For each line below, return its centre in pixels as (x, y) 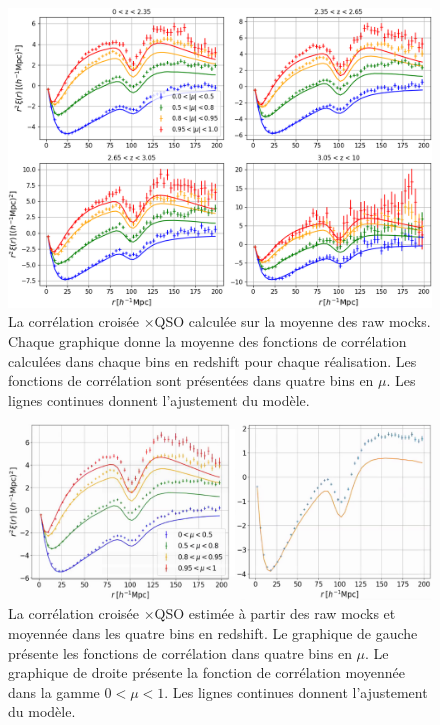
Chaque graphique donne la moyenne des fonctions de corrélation (207, 340)
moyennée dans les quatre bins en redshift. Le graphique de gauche (213, 632)
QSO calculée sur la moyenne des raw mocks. (292, 321)
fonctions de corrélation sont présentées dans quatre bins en (191, 380)
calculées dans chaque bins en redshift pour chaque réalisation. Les (212, 360)
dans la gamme (54, 691)
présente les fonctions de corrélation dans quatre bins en (180, 652)
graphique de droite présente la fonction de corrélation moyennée (206, 672)
